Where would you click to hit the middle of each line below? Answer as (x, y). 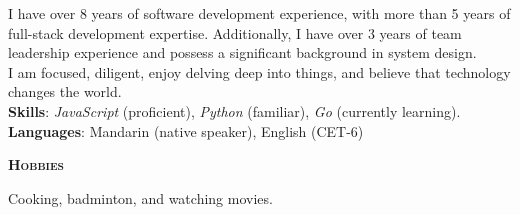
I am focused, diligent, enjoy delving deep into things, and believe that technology (259, 71)
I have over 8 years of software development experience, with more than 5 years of (259, 13)
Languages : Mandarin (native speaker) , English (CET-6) (186, 130)
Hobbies (36, 164)
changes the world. (65, 91)
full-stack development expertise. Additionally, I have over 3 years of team (235, 32)
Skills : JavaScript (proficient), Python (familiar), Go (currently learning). (234, 110)
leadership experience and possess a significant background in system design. (242, 52)
